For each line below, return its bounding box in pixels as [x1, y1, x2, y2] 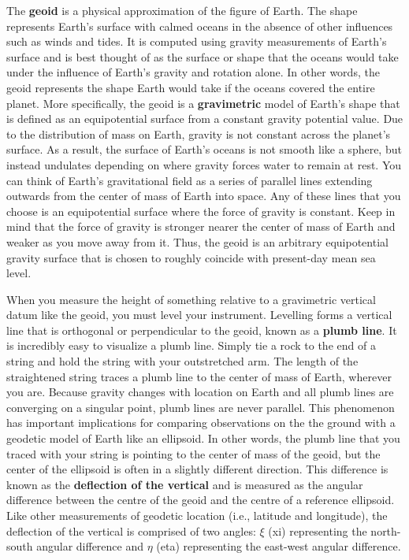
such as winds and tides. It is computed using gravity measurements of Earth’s [6, 33, 387, 50]
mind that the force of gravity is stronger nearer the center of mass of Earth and [6, 218, 396, 235]
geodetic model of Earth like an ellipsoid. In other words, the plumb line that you [6, 430, 400, 447]
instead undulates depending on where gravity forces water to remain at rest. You [6, 156, 402, 172]
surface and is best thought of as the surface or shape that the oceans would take [6, 48, 399, 65]
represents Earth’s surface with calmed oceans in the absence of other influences [6, 17, 393, 34]
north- [370, 522, 401, 539]
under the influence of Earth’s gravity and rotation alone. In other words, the [6, 64, 380, 80]
